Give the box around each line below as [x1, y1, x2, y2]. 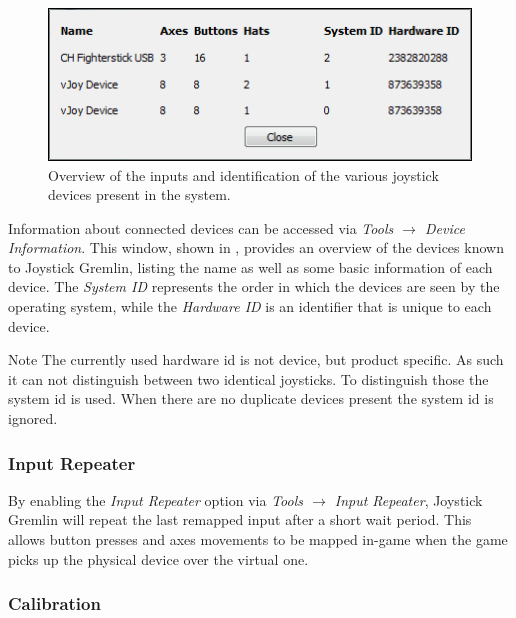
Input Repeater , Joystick [334, 489, 483, 510]
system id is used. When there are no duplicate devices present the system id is [8, 388, 494, 409]
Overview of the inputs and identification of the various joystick [48, 164, 439, 185]
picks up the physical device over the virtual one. [8, 548, 309, 569]
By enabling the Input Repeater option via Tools [8, 489, 303, 510]
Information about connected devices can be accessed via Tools [8, 217, 394, 238]
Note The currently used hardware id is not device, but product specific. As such [8, 349, 504, 370]
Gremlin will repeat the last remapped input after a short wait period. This [8, 509, 472, 530]
